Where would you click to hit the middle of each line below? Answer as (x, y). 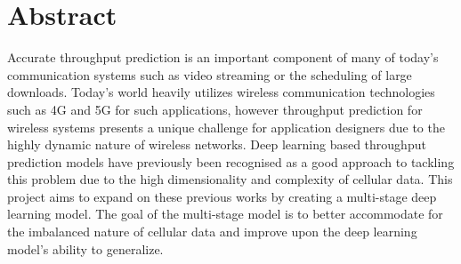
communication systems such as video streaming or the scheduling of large (210, 74)
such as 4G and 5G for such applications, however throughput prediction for (215, 109)
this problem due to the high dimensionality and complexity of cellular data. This (230, 179)
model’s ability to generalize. (85, 248)
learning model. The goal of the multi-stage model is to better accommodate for (225, 214)
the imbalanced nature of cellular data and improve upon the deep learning (212, 232)
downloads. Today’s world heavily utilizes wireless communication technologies (221, 92)
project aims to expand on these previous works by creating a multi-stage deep (222, 196)
